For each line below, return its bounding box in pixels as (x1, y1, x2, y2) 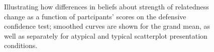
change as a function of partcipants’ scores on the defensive (4, 11, 186, 21)
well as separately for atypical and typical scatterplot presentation (4, 30, 207, 41)
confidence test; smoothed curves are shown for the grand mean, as (4, 21, 210, 31)
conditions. (4, 40, 38, 51)
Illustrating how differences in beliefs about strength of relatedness (4, 1, 209, 11)
